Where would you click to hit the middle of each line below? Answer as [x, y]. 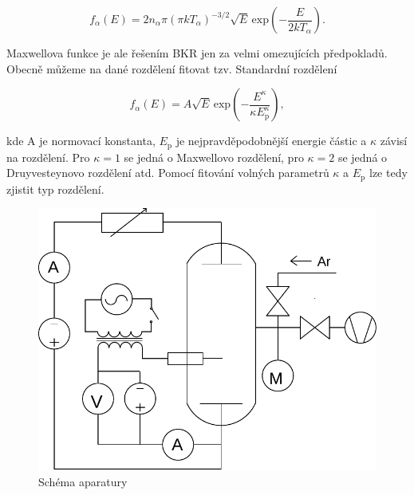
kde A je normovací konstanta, [81, 141]
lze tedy [388, 173]
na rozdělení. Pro [48, 157]
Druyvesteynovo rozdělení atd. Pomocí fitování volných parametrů [168, 173]
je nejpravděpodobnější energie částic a [271, 141]
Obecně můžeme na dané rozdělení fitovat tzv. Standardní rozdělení [172, 68]
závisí [394, 141]
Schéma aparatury [83, 481]
